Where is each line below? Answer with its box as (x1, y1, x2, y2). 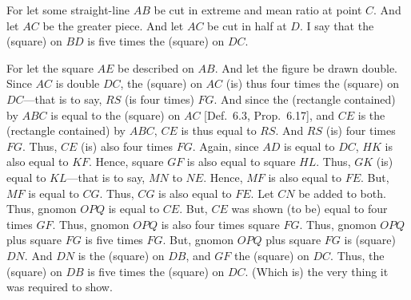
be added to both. (298, 184, 386, 201)
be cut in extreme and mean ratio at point (154, 2, 362, 18)
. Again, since (192, 137, 259, 154)
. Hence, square (89, 153, 164, 170)
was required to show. (6, 278, 113, 295)
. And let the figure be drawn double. (214, 59, 398, 76)
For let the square (6, 59, 94, 76)
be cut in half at (207, 17, 287, 34)
